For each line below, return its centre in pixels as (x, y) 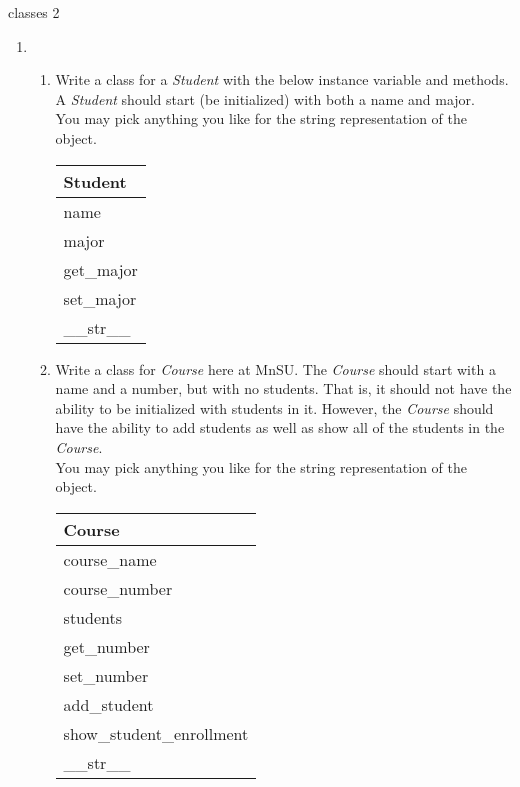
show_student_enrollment (156, 733)
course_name (110, 559)
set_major (100, 298)
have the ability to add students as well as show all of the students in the (280, 427)
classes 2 (34, 12)
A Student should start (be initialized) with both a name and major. (265, 98)
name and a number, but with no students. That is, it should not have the (283, 388)
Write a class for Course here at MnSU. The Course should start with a (275, 368)
